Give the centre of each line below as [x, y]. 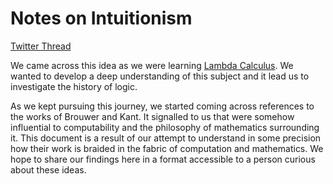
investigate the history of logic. [74, 86]
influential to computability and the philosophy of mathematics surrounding [165, 127]
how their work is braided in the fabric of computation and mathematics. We [167, 148]
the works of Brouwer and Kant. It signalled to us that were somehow [152, 116]
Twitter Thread [41, 46]
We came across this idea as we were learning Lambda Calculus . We [152, 65]
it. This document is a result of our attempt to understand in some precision [166, 138]
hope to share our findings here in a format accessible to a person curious [163, 159]
